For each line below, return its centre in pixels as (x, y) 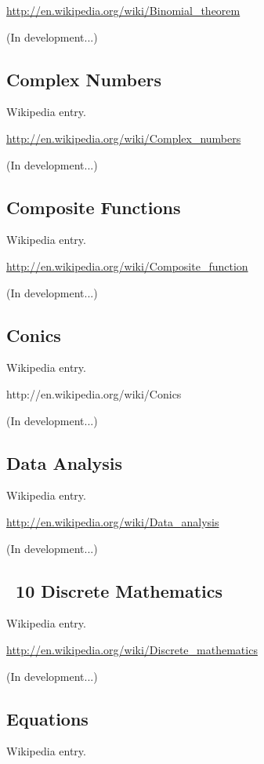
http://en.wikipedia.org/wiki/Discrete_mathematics (132, 649)
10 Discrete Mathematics (119, 590)
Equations (47, 718)
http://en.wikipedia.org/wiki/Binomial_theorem (123, 10)
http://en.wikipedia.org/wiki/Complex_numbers (124, 138)
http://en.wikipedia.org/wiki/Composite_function (127, 266)
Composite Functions (94, 207)
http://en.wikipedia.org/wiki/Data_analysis (113, 521)
